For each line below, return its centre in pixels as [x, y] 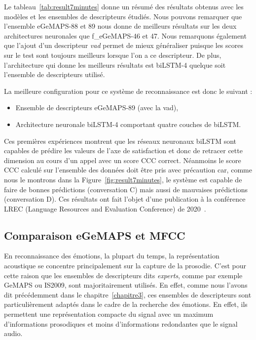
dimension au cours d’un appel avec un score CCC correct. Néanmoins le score [123, 160]
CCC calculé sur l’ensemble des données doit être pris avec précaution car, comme [128, 170]
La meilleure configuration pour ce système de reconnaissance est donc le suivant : [128, 91]
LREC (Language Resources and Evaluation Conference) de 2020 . [105, 208]
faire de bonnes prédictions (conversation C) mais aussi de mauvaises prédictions [126, 189]
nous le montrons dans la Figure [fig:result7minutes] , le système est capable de [123, 179]
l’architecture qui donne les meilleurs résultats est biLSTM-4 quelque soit [115, 64]
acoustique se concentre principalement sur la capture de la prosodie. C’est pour [125, 266]
